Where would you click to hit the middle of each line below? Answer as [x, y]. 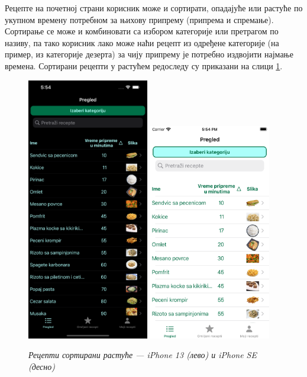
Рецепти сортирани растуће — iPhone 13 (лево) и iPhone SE [143, 355]
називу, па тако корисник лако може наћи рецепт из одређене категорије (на [142, 42]
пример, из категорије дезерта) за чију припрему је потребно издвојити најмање [149, 54]
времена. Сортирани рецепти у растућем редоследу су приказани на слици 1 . [144, 65]
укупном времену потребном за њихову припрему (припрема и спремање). [139, 19]
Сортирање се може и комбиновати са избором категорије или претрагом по [142, 31]
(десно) [42, 366]
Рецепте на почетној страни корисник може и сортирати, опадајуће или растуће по [154, 8]
